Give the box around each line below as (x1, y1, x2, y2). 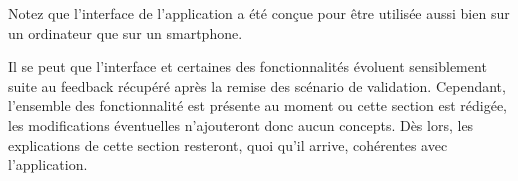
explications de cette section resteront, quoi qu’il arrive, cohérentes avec (8, 134, 448, 155)
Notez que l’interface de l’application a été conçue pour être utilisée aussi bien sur (8, 3, 510, 23)
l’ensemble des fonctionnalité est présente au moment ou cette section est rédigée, (8, 95, 507, 116)
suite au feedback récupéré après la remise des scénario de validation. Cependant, (8, 75, 506, 96)
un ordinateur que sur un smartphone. (8, 22, 243, 43)
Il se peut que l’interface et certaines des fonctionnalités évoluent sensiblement (8, 56, 487, 77)
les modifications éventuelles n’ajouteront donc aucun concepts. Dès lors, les (8, 114, 474, 135)
